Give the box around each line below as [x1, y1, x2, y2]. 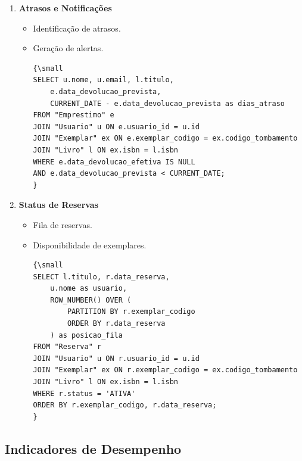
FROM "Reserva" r [33, 342, 102, 351]
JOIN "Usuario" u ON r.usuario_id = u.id [33, 354, 200, 363]
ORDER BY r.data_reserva [67, 319, 166, 328]
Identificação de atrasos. [33, 21, 121, 34]
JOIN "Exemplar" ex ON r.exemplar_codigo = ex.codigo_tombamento [33, 366, 298, 375]
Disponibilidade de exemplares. [33, 238, 147, 251]
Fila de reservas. [33, 218, 92, 230]
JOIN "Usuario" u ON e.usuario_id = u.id [33, 122, 200, 131]
